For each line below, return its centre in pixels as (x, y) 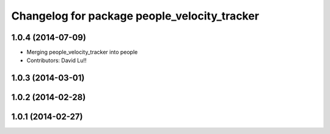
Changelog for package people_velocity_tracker (135, 16)
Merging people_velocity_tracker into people (82, 52)
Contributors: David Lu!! (57, 60)
